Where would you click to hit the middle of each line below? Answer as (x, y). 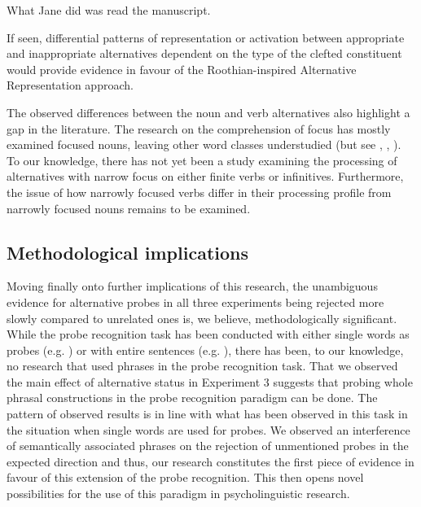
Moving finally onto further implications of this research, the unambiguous (192, 286)
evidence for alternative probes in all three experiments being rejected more (195, 302)
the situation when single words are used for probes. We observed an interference (208, 429)
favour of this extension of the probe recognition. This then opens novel (185, 477)
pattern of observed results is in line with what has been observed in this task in (207, 414)
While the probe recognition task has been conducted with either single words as (208, 334)
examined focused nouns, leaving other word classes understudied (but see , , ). (204, 144)
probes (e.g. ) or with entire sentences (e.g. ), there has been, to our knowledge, (205, 350)
